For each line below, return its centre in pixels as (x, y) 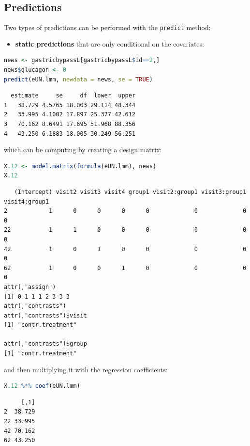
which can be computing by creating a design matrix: (83, 150)
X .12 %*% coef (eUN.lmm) (42, 386)
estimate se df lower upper (73, 96)
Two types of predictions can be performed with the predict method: (107, 27)
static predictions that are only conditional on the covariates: (110, 43)
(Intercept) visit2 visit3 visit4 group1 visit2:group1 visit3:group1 (130, 192)
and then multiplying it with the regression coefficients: (86, 369)
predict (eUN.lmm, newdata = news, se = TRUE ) (78, 79)
